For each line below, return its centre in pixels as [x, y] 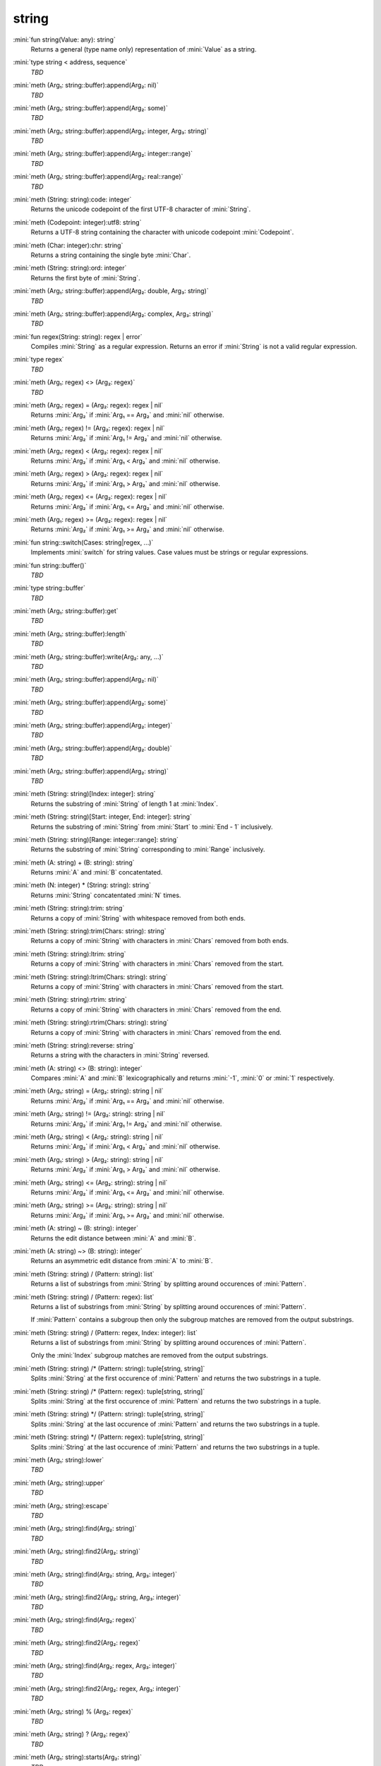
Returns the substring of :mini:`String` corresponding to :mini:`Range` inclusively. [148, 849]
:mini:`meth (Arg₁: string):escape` [61, 1505]
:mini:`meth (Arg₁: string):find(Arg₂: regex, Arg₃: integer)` [95, 1666]
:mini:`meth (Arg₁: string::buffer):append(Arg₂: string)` [91, 771]
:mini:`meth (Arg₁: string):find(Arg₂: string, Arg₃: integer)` [95, 1574]
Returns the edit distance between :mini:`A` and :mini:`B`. [114, 1238]
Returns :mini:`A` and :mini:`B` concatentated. [97, 872]
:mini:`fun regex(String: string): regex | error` [78, 336]
